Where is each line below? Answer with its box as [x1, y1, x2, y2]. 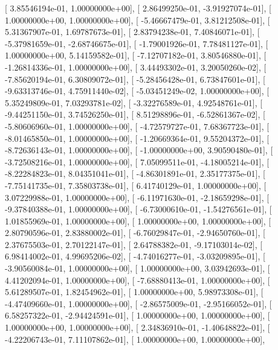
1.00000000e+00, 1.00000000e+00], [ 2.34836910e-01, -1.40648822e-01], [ [5, 321, 270, 334]
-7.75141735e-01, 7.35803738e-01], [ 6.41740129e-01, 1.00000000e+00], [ [5, 179, 267, 191]
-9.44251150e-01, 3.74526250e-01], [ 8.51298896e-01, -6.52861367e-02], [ [5, 108, 265, 121]
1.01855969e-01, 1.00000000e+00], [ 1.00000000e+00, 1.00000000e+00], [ [5, 214, 271, 227]
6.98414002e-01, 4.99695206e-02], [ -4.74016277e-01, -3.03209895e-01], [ [5, 250, 265, 262]
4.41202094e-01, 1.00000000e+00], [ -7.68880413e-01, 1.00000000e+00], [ [5, 273, 270, 286]
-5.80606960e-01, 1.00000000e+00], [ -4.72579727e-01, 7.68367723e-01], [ [5, 119, 270, 132]
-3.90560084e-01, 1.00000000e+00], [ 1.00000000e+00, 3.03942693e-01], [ [5, 262, 270, 275]
